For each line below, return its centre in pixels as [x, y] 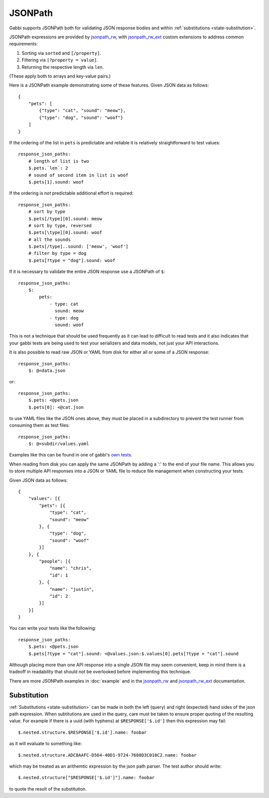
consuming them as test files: [39, 425]
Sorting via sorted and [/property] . [62, 53]
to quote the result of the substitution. [48, 789]
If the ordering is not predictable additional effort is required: [71, 193]
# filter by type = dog [57, 253]
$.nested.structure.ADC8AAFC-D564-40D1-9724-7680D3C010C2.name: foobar [107, 755]
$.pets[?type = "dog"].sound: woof [72, 260]
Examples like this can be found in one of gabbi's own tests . [71, 455]
